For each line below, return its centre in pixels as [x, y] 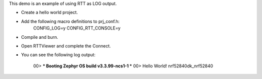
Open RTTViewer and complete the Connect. [66, 46]
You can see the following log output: [58, 55]
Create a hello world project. [49, 13]
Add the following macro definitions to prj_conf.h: [70, 21]
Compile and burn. [40, 37]
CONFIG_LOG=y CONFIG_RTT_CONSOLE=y [77, 28]
